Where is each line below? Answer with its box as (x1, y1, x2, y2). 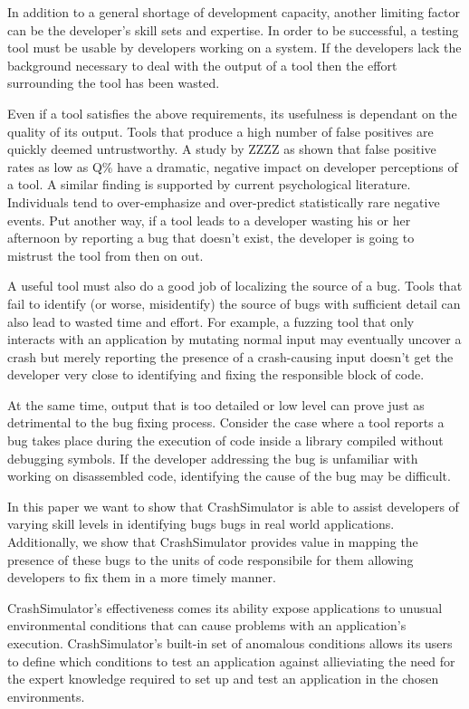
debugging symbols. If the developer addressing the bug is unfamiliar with (7, 448, 418, 467)
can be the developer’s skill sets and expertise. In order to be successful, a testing (7, 20, 459, 39)
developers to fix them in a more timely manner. (7, 568, 276, 587)
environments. (7, 686, 85, 705)
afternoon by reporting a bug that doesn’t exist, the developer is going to (7, 228, 415, 247)
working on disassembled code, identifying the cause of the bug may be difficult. (7, 466, 451, 485)
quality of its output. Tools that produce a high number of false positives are (7, 121, 434, 140)
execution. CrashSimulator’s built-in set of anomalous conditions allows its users (7, 634, 453, 652)
